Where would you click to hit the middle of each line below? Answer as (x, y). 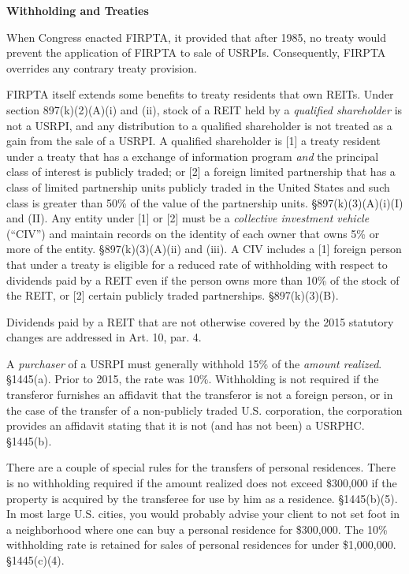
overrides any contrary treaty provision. (102, 67)
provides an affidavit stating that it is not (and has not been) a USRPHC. (186, 425)
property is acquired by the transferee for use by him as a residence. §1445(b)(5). (202, 498)
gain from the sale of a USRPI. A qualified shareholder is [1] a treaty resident (193, 141)
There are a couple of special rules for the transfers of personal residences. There (201, 467)
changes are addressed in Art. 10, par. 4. (104, 337)
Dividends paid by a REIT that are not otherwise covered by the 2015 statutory (200, 321)
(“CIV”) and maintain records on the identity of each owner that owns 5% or (193, 233)
